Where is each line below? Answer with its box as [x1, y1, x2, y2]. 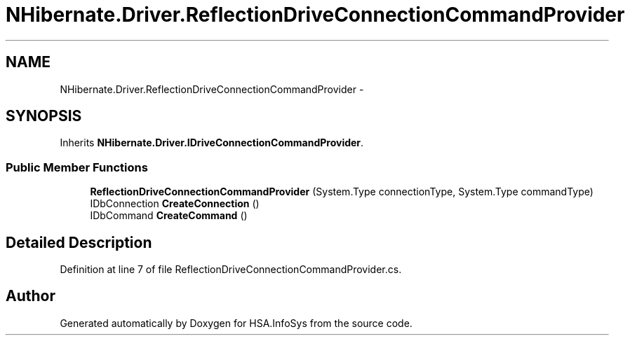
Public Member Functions [6, 160, 148, 174]
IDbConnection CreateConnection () [90, 197, 260, 210]
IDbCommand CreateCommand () [90, 209, 248, 222]
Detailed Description [6, 233, 152, 251]
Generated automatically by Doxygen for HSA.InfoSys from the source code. [60, 316, 413, 329]
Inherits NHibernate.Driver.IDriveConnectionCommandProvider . [60, 137, 364, 149]
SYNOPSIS [6, 107, 82, 125]
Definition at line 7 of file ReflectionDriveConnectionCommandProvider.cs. [60, 263, 402, 276]
